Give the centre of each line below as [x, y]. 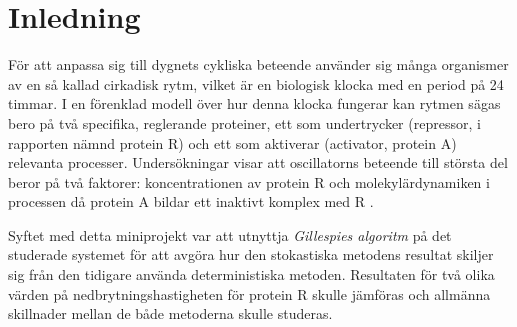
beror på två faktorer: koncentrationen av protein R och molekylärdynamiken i [249, 181]
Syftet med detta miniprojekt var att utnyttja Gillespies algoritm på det [230, 234]
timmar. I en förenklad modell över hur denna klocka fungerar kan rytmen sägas [254, 103]
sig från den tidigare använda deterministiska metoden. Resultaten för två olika [251, 274]
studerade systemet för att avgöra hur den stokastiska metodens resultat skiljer [251, 254]
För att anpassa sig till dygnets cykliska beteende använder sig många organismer [258, 64]
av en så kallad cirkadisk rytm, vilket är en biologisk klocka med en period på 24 [256, 83]
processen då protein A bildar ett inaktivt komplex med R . [191, 201]
